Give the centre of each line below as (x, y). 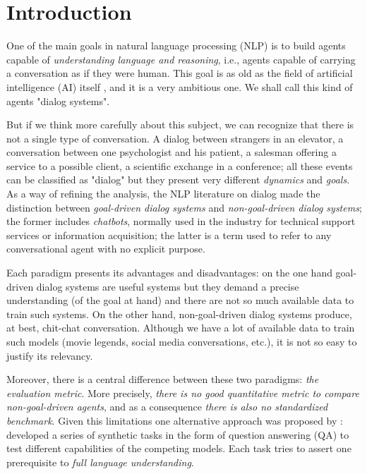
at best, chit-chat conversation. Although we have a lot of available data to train (181, 328)
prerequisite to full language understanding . (100, 462)
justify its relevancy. (50, 355)
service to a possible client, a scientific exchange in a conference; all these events (180, 165)
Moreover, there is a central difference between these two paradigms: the (163, 379)
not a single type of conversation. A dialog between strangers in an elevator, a (175, 138)
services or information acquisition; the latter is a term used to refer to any (169, 235)
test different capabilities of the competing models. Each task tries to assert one (179, 448)
